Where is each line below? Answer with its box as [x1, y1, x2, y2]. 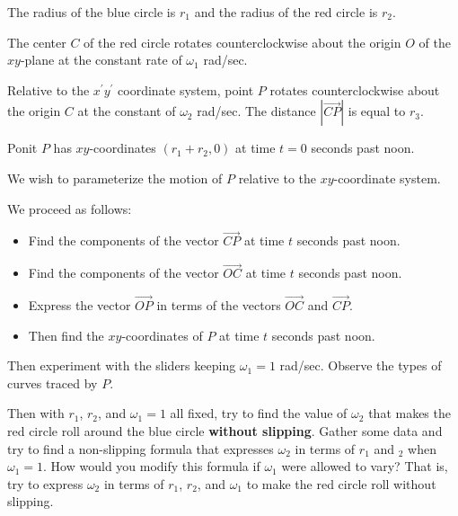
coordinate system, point [118, 80, 254, 99]
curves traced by [7, 373, 98, 392]
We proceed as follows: [7, 199, 132, 218]
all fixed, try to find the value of [170, 404, 348, 423]
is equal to [348, 102, 406, 120]
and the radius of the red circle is [194, 3, 378, 21]
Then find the [28, 325, 104, 344]
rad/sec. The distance [197, 102, 316, 120]
